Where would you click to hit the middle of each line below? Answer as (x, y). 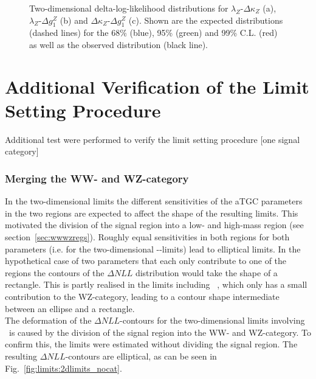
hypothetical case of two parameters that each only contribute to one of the (146, 261)
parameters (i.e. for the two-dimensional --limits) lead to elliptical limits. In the (153, 249)
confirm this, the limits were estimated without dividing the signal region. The (151, 344)
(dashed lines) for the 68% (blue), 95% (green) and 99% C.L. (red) (153, 33)
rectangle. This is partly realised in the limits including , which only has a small (156, 284)
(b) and (74, 20)
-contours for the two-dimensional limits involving (212, 320)
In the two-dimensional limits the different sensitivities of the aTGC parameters (154, 201)
